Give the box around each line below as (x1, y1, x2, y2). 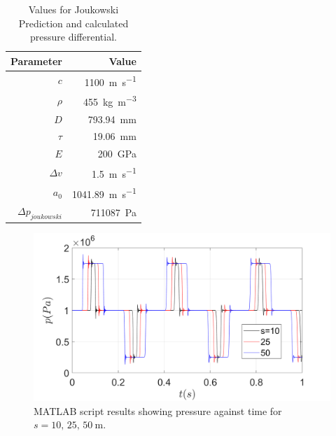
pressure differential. (29, 29, 117, 44)
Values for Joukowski (28, 2, 119, 16)
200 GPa (97, 146, 136, 161)
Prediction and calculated (18, 15, 129, 30)
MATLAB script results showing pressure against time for (34, 403, 282, 418)
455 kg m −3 (83, 92, 136, 108)
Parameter (10, 53, 62, 68)
